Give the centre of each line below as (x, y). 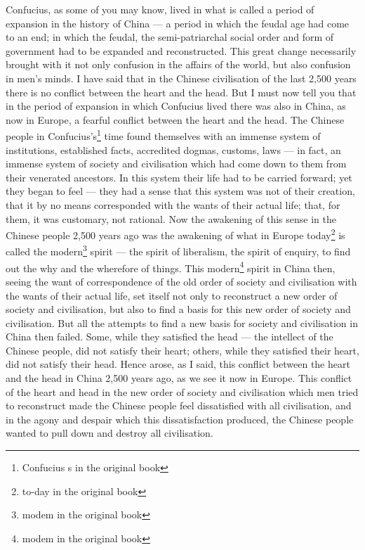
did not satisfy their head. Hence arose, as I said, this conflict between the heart (178, 364)
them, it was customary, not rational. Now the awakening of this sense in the (171, 218)
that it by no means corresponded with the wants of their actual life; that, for (173, 204)
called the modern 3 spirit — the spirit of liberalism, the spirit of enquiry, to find (178, 250)
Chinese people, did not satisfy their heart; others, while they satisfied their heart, (182, 350)
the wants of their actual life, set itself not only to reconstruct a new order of (172, 295)
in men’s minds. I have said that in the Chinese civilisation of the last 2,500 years (181, 78)
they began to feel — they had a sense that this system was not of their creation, (180, 191)
